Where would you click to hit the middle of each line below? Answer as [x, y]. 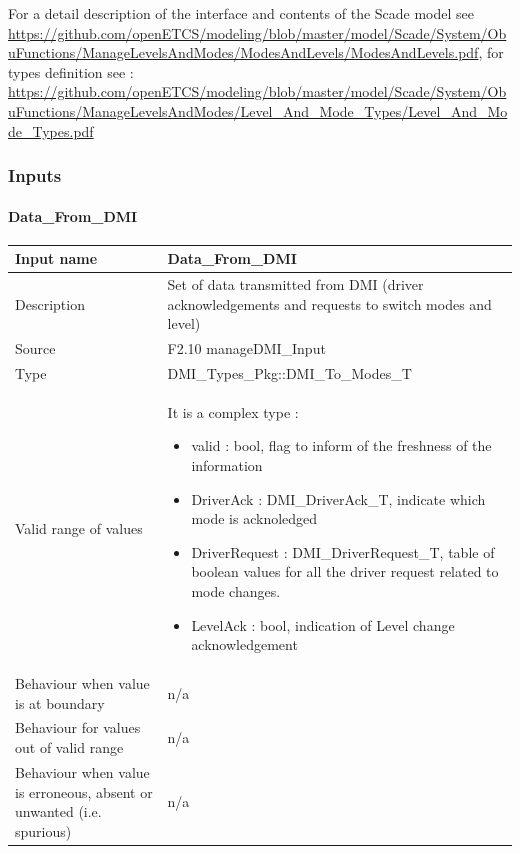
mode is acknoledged [254, 518]
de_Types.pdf [51, 130]
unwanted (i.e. [58, 811]
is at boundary [60, 702]
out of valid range [69, 747]
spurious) [43, 830]
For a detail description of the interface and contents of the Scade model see [241, 13]
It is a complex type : [233, 411]
